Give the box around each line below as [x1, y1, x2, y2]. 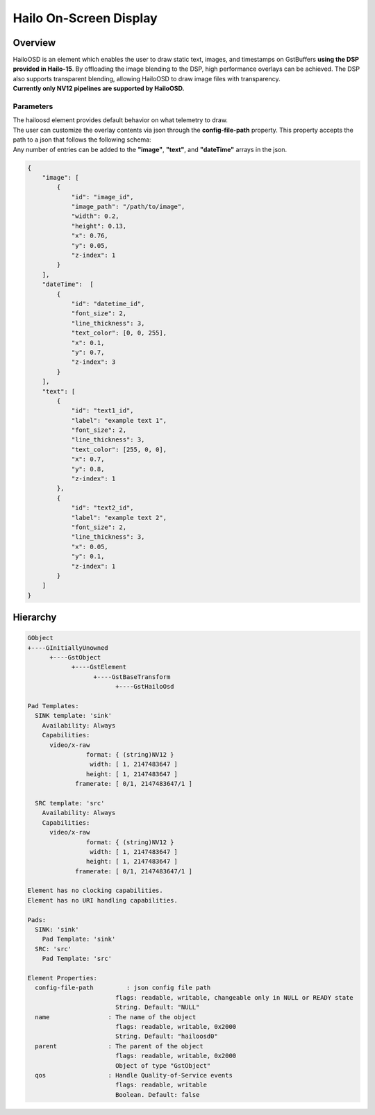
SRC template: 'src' [35, 799, 105, 807]
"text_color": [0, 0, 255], [71, 329, 167, 337]
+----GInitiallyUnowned [27, 644, 109, 652]
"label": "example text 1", [71, 417, 167, 424]
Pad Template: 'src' [42, 955, 112, 963]
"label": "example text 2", [71, 514, 167, 521]
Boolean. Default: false [115, 1091, 200, 1098]
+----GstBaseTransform [93, 673, 171, 680]
